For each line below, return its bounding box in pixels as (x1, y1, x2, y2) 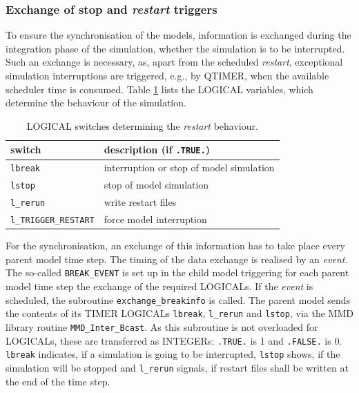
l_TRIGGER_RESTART (10, 215, 95, 225)
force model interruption (104, 212, 207, 227)
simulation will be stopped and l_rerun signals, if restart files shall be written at (6, 360, 349, 374)
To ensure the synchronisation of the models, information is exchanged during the (6, 28, 351, 42)
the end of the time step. (6, 374, 110, 388)
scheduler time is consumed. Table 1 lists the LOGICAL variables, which (6, 82, 313, 96)
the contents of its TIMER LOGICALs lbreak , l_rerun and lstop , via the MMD (6, 306, 353, 320)
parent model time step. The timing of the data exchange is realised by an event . (6, 251, 348, 266)
